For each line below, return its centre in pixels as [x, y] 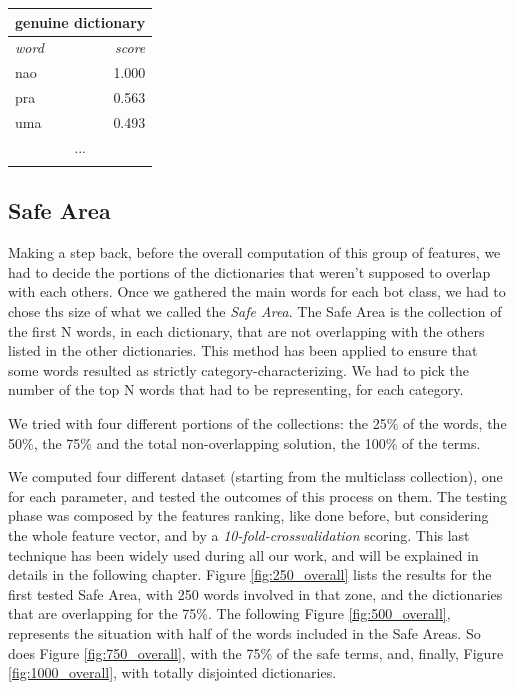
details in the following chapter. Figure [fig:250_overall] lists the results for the [250, 574]
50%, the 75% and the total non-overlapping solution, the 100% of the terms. [244, 442]
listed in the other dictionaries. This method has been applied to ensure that [243, 350]
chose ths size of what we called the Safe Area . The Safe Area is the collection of [255, 311]
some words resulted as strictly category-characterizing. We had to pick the [239, 369]
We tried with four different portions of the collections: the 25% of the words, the [257, 423]
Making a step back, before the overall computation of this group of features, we [254, 252]
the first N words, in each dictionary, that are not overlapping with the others [246, 330]
